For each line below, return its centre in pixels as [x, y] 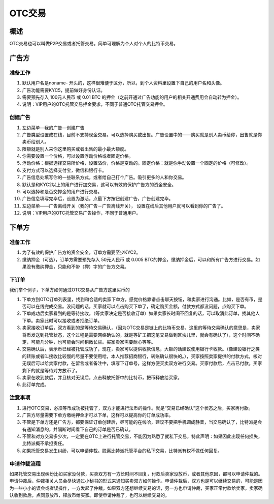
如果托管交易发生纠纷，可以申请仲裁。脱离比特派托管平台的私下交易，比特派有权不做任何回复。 [122, 451]
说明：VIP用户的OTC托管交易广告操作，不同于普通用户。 [81, 213]
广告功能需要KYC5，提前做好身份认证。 [63, 90]
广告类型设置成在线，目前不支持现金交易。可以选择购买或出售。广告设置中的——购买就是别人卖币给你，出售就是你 [142, 134]
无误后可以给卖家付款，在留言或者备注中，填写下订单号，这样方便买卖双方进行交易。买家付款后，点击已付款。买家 [142, 363]
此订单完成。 [36, 384]
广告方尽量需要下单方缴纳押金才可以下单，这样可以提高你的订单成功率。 [98, 415]
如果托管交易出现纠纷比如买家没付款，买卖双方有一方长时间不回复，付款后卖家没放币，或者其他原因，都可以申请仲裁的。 [136, 474]
